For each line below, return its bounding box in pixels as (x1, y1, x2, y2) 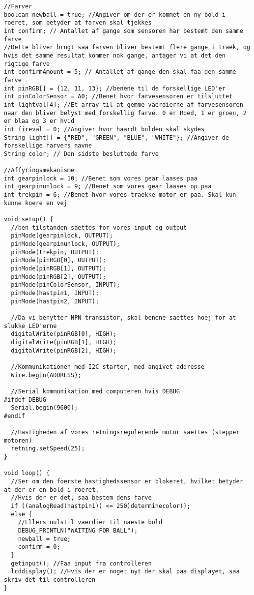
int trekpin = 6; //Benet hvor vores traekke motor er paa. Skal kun (4, 191, 236, 199)
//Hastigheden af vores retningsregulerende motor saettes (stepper (11, 429, 240, 436)
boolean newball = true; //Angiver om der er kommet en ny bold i (4, 11, 226, 18)
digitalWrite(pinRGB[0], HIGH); (11, 330, 117, 338)
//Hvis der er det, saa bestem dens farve (11, 494, 152, 502)
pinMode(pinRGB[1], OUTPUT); (11, 265, 106, 272)
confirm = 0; (18, 543, 60, 551)
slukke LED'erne (4, 322, 57, 329)
